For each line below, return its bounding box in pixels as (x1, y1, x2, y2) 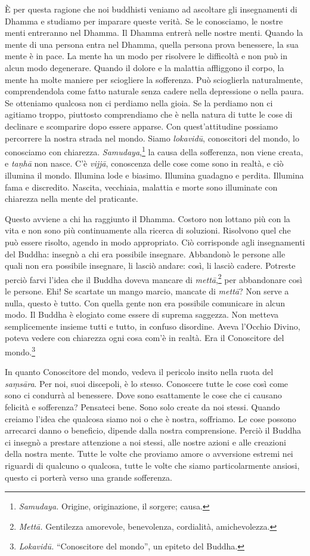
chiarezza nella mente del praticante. (5, 192, 138, 205)
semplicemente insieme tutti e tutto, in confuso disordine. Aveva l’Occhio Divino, (5, 320, 300, 332)
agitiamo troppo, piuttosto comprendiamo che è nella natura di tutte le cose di (5, 108, 293, 121)
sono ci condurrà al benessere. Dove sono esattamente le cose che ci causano (5, 389, 282, 401)
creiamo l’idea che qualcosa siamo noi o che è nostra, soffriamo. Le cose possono (5, 412, 296, 425)
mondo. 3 (5, 343, 35, 358)
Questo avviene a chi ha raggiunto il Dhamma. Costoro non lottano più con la (5, 212, 290, 225)
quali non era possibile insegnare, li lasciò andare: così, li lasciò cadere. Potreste (5, 259, 296, 272)
